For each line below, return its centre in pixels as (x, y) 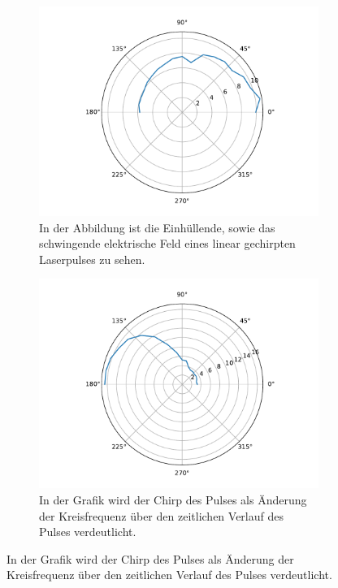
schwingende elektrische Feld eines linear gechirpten (167, 243)
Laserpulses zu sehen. (92, 259)
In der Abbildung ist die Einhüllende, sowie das (157, 227)
